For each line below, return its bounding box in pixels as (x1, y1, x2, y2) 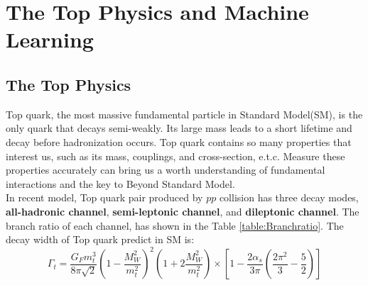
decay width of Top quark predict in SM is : (6, 232, 195, 247)
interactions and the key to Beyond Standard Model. (6, 176, 235, 191)
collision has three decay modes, (219, 190, 359, 205)
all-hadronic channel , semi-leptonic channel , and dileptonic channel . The (6, 203, 359, 218)
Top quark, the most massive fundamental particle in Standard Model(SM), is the (6, 106, 363, 121)
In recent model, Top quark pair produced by (6, 190, 203, 205)
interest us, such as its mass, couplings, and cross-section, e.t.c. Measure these (6, 148, 345, 163)
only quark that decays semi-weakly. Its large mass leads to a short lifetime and (6, 121, 352, 135)
